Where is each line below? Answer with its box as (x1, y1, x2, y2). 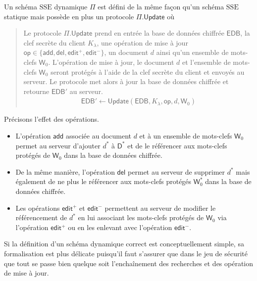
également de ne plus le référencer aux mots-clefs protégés (15, 176, 192, 187)
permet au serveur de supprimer (128, 166, 225, 177)
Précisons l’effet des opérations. (4, 114, 99, 124)
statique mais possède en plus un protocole (4, 11, 134, 21)
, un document (104, 47, 149, 57)
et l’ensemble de (182, 56, 231, 67)
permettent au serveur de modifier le (104, 202, 216, 213)
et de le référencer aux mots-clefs (127, 140, 227, 150)
